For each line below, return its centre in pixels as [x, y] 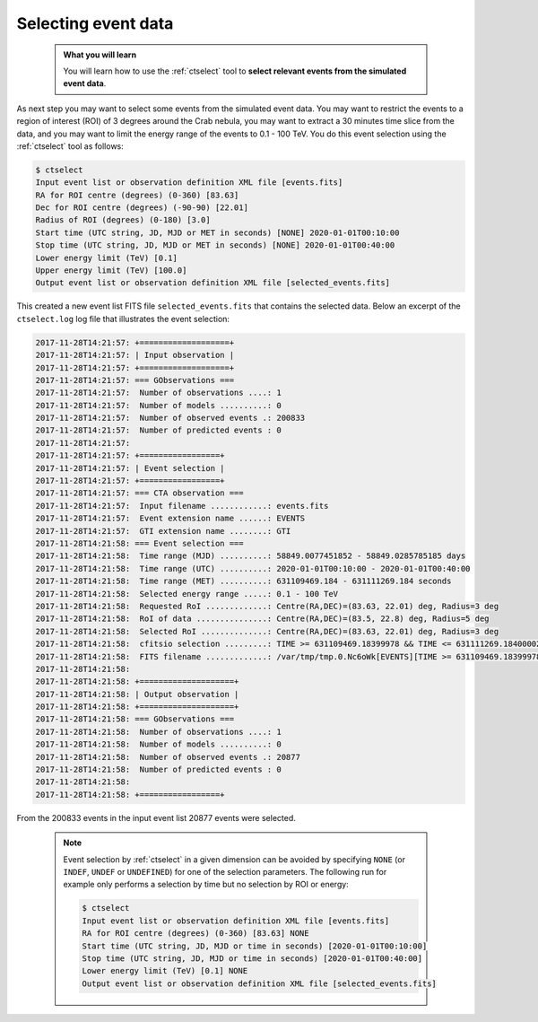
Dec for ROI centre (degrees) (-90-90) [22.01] [142, 208]
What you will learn [100, 55]
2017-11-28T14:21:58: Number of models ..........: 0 [158, 744]
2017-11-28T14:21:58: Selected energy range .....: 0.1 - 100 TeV [187, 594]
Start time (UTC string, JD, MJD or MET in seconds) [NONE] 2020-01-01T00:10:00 [217, 232]
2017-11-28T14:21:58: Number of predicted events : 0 [158, 770]
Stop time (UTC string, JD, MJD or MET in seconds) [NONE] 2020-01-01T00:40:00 [215, 245]
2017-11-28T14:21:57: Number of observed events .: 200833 [170, 418]
